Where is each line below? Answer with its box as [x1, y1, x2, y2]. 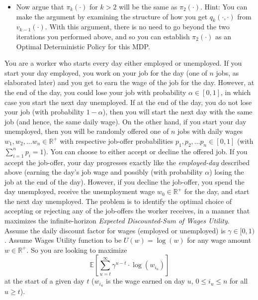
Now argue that [16, 1, 64, 11]
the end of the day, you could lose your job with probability [4, 87, 186, 97]
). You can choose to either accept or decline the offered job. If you [43, 146, 248, 156]
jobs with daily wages [177, 126, 243, 136]
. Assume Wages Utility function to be [4, 235, 122, 245]
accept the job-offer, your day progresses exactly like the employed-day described [4, 157, 250, 167]
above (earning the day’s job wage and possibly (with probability [4, 167, 203, 177]
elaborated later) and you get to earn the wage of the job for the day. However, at [4, 77, 255, 88]
